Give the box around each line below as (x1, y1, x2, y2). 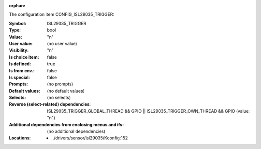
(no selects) (47, 95, 71, 101)
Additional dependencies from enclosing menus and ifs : (9, 122, 124, 127)
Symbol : (9, 20, 27, 26)
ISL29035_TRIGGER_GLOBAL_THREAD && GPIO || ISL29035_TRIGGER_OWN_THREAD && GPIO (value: (47, 108, 250, 114)
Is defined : (9, 61, 31, 67)
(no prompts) (47, 81, 73, 87)
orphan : (9, 3, 26, 8)
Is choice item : (9, 54, 39, 60)
